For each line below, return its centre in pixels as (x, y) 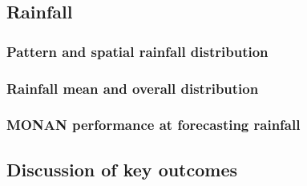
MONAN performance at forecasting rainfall (153, 125)
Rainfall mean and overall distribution (133, 88)
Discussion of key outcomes (122, 169)
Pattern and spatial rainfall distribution (137, 51)
